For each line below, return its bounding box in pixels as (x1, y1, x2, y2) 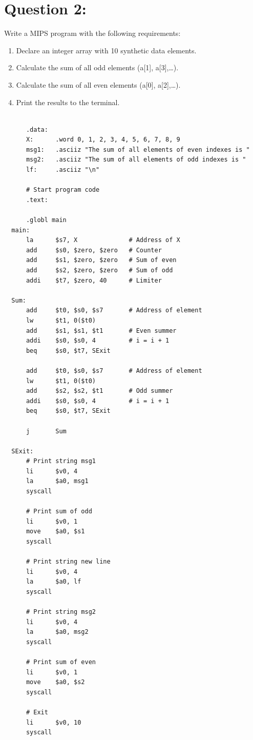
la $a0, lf (26, 578, 81, 586)
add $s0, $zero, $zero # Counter (26, 246, 162, 254)
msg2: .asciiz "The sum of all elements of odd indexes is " (26, 156, 246, 164)
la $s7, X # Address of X (26, 236, 180, 244)
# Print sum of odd (26, 508, 92, 515)
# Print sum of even (26, 658, 96, 666)
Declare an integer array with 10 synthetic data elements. (16, 45, 197, 55)
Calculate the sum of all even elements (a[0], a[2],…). (16, 79, 181, 90)
